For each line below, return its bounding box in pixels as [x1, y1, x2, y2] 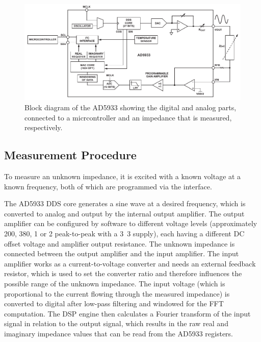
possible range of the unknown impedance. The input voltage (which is [4, 278, 225, 288]
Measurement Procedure [4, 147, 137, 163]
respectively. [24, 122, 63, 133]
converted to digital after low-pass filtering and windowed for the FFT [4, 298, 224, 309]
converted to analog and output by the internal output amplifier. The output [4, 208, 245, 218]
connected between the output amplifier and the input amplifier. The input [4, 248, 239, 259]
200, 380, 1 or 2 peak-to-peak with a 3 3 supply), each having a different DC [4, 228, 245, 238]
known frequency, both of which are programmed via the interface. [4, 181, 212, 191]
